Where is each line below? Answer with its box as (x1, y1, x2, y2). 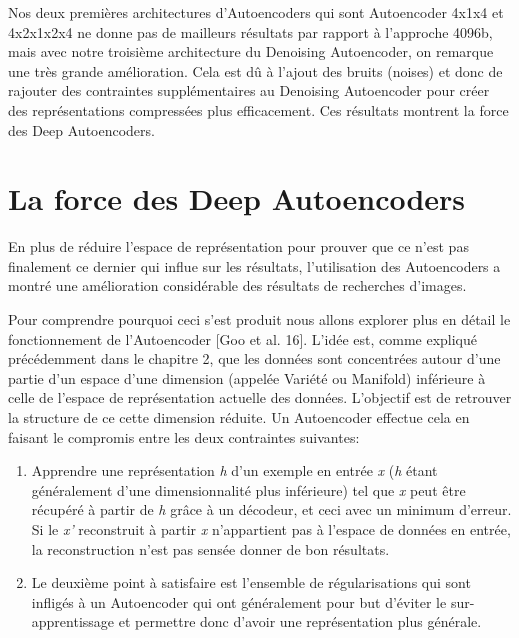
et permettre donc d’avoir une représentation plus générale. (118, 611, 482, 632)
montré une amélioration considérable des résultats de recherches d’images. (8, 275, 467, 296)
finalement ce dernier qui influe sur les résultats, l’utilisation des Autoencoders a (8, 255, 501, 276)
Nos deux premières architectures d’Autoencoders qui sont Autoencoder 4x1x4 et (8, 2, 504, 22)
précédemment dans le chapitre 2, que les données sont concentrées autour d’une (8, 348, 501, 369)
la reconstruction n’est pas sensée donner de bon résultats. (31, 538, 390, 559)
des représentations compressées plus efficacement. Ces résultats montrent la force (8, 99, 509, 120)
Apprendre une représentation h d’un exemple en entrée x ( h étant (31, 460, 438, 481)
